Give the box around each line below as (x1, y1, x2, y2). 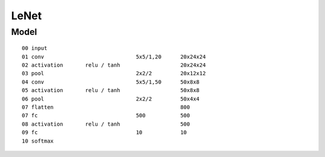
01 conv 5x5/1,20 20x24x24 (22, 53, 206, 60)
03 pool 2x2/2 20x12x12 (22, 70, 206, 77)
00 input (22, 45, 48, 52)
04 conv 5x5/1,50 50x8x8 (22, 78, 200, 85)
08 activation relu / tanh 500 (22, 120, 190, 128)
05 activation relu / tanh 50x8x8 (22, 87, 200, 94)
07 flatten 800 (22, 103, 190, 111)
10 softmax (22, 137, 54, 144)
